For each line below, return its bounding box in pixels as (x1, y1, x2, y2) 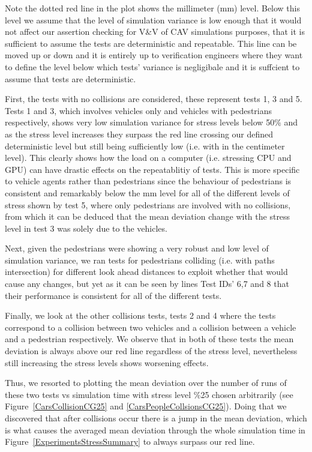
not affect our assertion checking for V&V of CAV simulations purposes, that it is (5, 25, 305, 38)
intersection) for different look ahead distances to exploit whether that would (5, 265, 288, 278)
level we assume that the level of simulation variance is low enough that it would (5, 13, 302, 26)
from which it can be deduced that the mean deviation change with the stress (5, 210, 290, 223)
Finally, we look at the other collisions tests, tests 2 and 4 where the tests (5, 309, 276, 322)
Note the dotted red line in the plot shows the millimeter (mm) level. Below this (5, 2, 301, 14)
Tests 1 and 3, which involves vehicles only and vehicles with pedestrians (5, 104, 272, 116)
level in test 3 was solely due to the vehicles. (5, 221, 167, 234)
